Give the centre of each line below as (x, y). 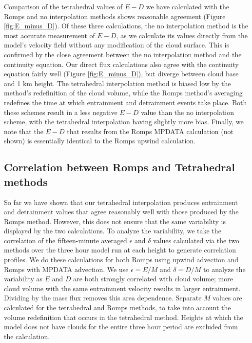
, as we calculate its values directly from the (182, 35)
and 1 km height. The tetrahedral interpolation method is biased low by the (117, 83)
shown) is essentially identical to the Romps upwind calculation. (100, 141)
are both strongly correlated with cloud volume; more (153, 279)
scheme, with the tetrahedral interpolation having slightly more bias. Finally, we (124, 122)
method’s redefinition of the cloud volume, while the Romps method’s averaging (123, 93)
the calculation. (27, 336)
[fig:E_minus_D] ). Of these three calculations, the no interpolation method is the (126, 26)
